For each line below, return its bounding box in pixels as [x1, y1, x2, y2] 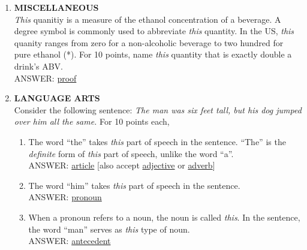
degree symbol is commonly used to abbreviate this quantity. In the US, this [14, 25, 294, 37]
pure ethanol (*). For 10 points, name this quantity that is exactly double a [14, 48, 292, 61]
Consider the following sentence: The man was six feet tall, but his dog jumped [14, 103, 302, 116]
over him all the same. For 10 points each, [14, 115, 170, 128]
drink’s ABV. [14, 59, 64, 72]
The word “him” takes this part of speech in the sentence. [28, 179, 240, 191]
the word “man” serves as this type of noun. [28, 222, 190, 235]
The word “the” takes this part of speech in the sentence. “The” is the [28, 135, 286, 147]
